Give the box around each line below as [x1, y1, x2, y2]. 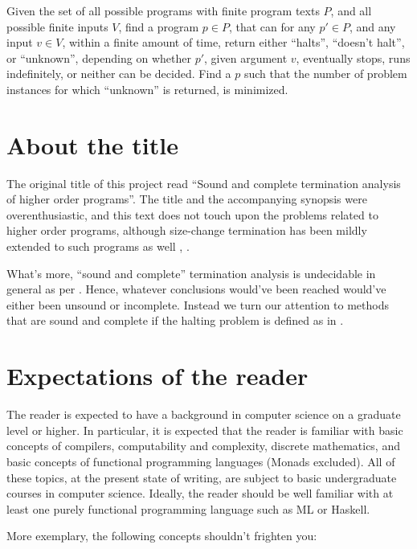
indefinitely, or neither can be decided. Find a [6, 65, 231, 82]
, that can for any [228, 18, 316, 35]
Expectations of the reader [6, 359, 309, 392]
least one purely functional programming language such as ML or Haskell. [6, 500, 370, 517]
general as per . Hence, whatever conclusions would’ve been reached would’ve [6, 281, 386, 297]
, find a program [118, 18, 199, 35]
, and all [330, 2, 372, 18]
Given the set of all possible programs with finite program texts [6, 2, 320, 18]
